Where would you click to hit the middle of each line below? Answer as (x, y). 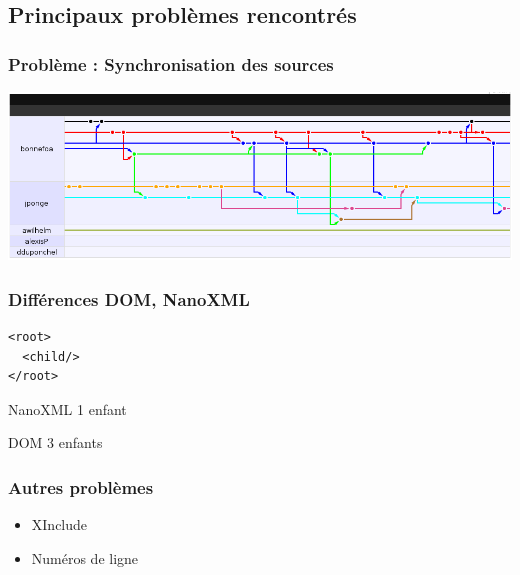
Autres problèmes (81, 486)
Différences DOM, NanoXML (129, 298)
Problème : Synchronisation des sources (171, 63)
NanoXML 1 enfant (67, 408)
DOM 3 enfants (55, 442)
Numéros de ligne (85, 557)
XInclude (59, 524)
